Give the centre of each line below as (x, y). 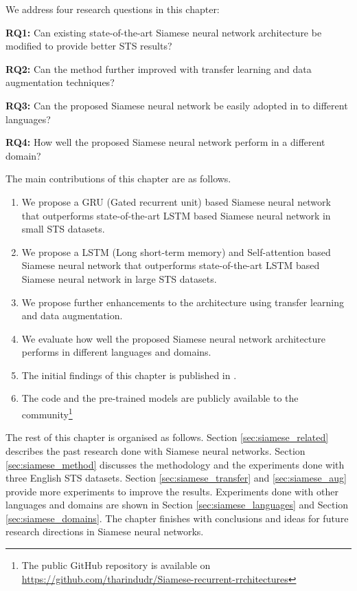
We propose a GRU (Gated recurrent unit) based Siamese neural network (176, 201)
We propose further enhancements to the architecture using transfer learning (183, 302)
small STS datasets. (63, 229)
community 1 (47, 413)
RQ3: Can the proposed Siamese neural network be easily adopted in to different (177, 105)
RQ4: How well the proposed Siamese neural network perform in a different (165, 142)
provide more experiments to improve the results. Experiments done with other (172, 491)
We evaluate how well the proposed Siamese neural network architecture (173, 338)
